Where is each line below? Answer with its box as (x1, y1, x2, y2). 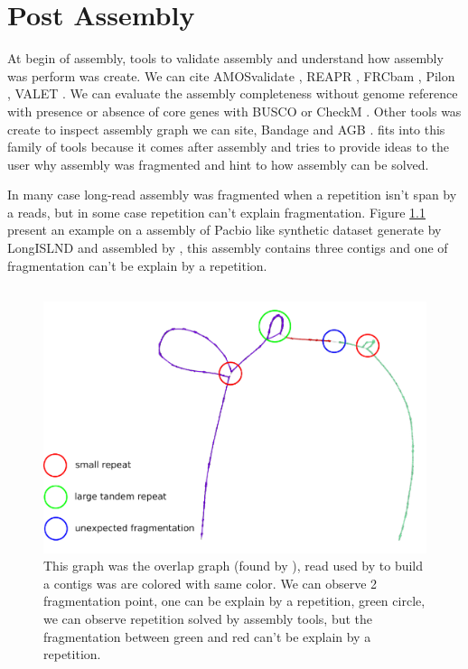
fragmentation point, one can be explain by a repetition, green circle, (43, 591, 426, 610)
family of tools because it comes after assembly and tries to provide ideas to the (7, 137, 450, 156)
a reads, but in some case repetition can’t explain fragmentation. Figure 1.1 (7, 202, 426, 221)
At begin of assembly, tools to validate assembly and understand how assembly (7, 49, 444, 68)
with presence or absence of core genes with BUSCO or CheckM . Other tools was (7, 101, 462, 120)
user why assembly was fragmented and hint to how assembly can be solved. (7, 154, 429, 173)
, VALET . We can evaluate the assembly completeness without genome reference (7, 84, 458, 103)
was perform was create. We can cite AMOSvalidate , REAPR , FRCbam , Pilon (7, 66, 455, 85)
